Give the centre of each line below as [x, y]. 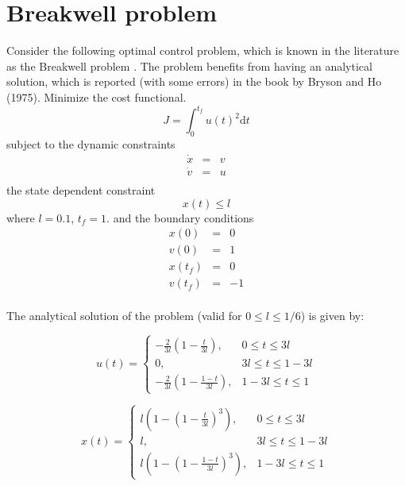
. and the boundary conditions [180, 217]
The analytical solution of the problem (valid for [124, 316]
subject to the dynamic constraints [91, 143]
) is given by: [332, 316]
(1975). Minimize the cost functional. [96, 96]
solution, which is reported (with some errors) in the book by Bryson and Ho [194, 81]
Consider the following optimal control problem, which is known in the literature [203, 50]
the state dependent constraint [81, 189]
